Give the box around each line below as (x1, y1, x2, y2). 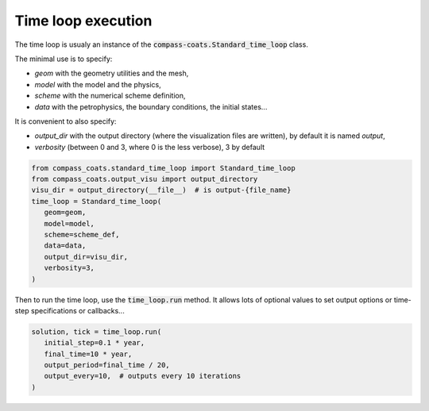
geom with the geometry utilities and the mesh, (34, 68, 189, 79)
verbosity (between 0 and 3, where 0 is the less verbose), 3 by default (34, 142, 265, 152)
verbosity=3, (44, 263, 95, 273)
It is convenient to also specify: (14, 116, 117, 126)
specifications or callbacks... (30, 305, 125, 315)
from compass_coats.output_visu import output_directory (31, 175, 258, 184)
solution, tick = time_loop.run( (31, 327, 162, 336)
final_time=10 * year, (44, 349, 133, 359)
